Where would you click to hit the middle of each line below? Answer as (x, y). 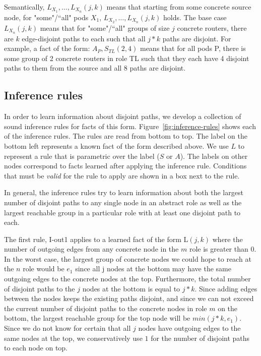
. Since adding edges (226, 288)
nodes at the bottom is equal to (131, 288)
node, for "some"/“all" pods (46, 17)
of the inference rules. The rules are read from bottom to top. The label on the (126, 136)
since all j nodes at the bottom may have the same (153, 269)
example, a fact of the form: (47, 48)
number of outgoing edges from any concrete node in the (91, 249)
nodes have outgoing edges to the (189, 328)
